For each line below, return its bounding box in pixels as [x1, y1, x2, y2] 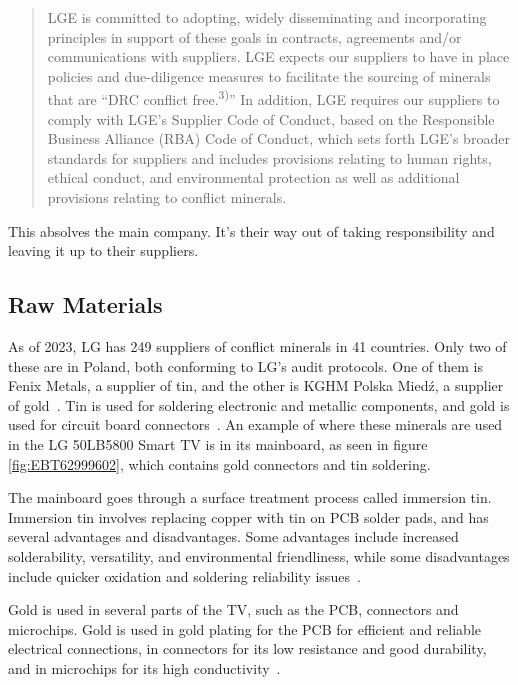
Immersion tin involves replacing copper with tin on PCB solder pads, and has [8, 506, 489, 527]
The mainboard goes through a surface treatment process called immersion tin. [8, 487, 492, 508]
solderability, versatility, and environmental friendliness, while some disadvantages [8, 545, 510, 566]
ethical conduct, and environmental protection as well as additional [47, 167, 460, 188]
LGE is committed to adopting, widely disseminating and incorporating [47, 7, 487, 27]
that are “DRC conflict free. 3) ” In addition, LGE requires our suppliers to [47, 86, 500, 110]
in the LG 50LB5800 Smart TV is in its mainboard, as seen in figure [8, 433, 428, 454]
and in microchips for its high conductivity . [8, 657, 281, 678]
